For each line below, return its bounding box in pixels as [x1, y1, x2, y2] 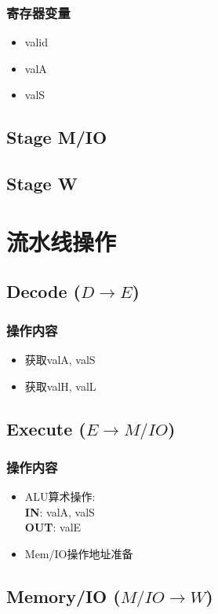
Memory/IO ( [6, 583, 121, 608]
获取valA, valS [24, 351, 96, 367]
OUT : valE [24, 519, 82, 535]
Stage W [6, 171, 78, 196]
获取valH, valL [24, 377, 96, 394]
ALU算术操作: [24, 488, 96, 505]
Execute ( [6, 416, 86, 440]
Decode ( [6, 279, 81, 303]
